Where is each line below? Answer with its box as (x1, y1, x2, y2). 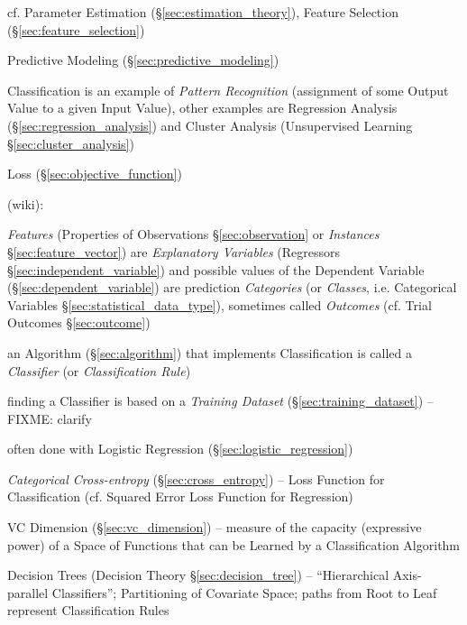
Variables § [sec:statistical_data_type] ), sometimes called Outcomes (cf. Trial (7, 295, 432, 314)
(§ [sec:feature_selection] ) (7, 20, 145, 39)
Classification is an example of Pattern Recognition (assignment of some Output (7, 80, 449, 99)
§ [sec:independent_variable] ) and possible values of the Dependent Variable (7, 260, 425, 279)
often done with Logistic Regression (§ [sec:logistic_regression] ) (7, 439, 353, 458)
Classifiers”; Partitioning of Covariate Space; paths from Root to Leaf (51, 583, 437, 602)
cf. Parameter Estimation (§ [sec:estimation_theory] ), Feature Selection (7, 3, 398, 21)
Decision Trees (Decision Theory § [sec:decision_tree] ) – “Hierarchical (7, 565, 389, 584)
